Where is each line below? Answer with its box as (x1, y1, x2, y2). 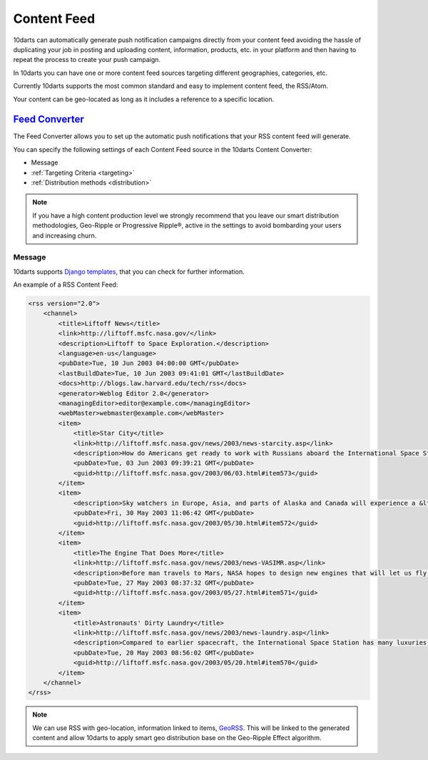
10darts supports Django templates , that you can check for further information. (13, 267, 245, 276)
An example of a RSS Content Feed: (13, 280, 118, 289)
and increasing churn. (32, 231, 97, 240)
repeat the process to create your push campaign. (13, 56, 160, 64)
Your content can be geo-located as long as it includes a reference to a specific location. (13, 95, 275, 103)
